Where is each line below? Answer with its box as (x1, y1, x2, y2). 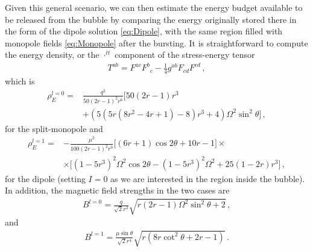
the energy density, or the (5, 48, 100, 61)
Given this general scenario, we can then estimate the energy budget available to (5, 1, 303, 13)
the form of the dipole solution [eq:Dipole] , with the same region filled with (5, 25, 283, 37)
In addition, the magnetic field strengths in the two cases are (5, 184, 230, 197)
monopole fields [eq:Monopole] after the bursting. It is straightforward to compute (5, 36, 308, 49)
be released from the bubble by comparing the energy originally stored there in (5, 13, 297, 25)
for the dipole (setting (5, 172, 86, 184)
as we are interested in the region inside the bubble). (110, 172, 305, 184)
